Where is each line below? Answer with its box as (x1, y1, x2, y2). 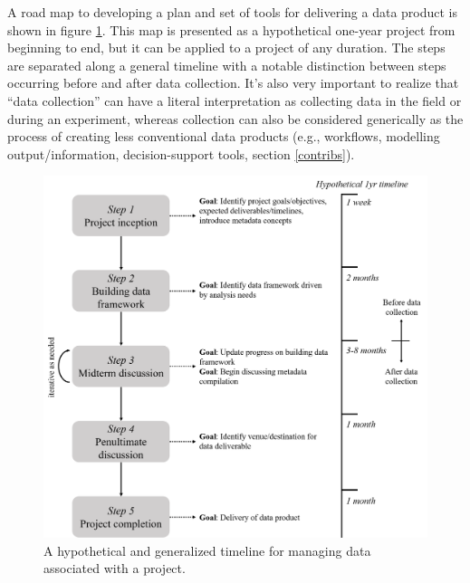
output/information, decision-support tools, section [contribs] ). (7, 144, 355, 163)
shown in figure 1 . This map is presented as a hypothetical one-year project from (7, 20, 456, 39)
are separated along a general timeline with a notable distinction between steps (7, 55, 446, 74)
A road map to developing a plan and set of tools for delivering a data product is (7, 3, 458, 21)
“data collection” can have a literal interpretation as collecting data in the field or (7, 91, 462, 110)
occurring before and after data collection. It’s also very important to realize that (7, 73, 459, 92)
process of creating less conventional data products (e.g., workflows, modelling (7, 127, 440, 146)
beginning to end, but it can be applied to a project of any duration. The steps (7, 38, 446, 57)
